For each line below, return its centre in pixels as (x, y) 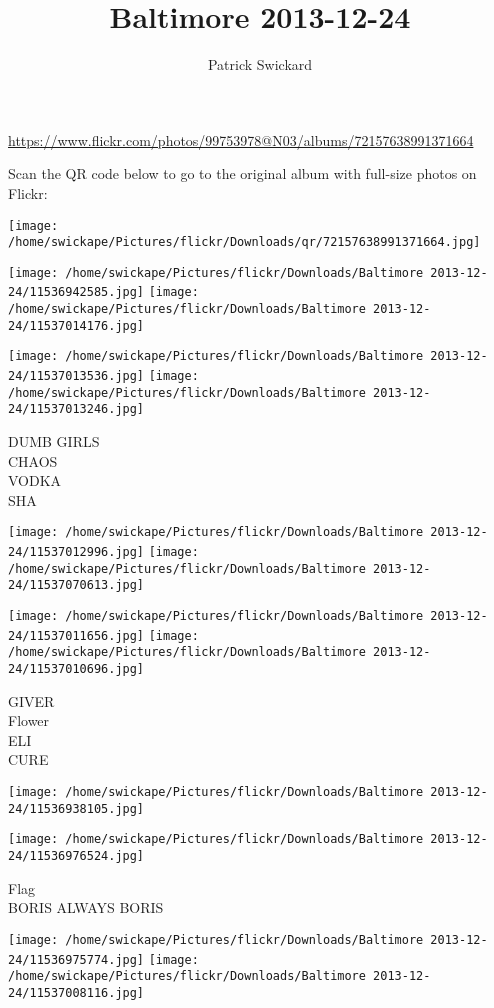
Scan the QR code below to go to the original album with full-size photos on (242, 173)
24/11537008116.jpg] (76, 992)
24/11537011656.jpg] (76, 635)
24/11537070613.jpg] (76, 585)
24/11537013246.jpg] (76, 409)
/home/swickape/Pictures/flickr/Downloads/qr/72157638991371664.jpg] (244, 242)
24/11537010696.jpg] (76, 669)
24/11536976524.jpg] (76, 856)
